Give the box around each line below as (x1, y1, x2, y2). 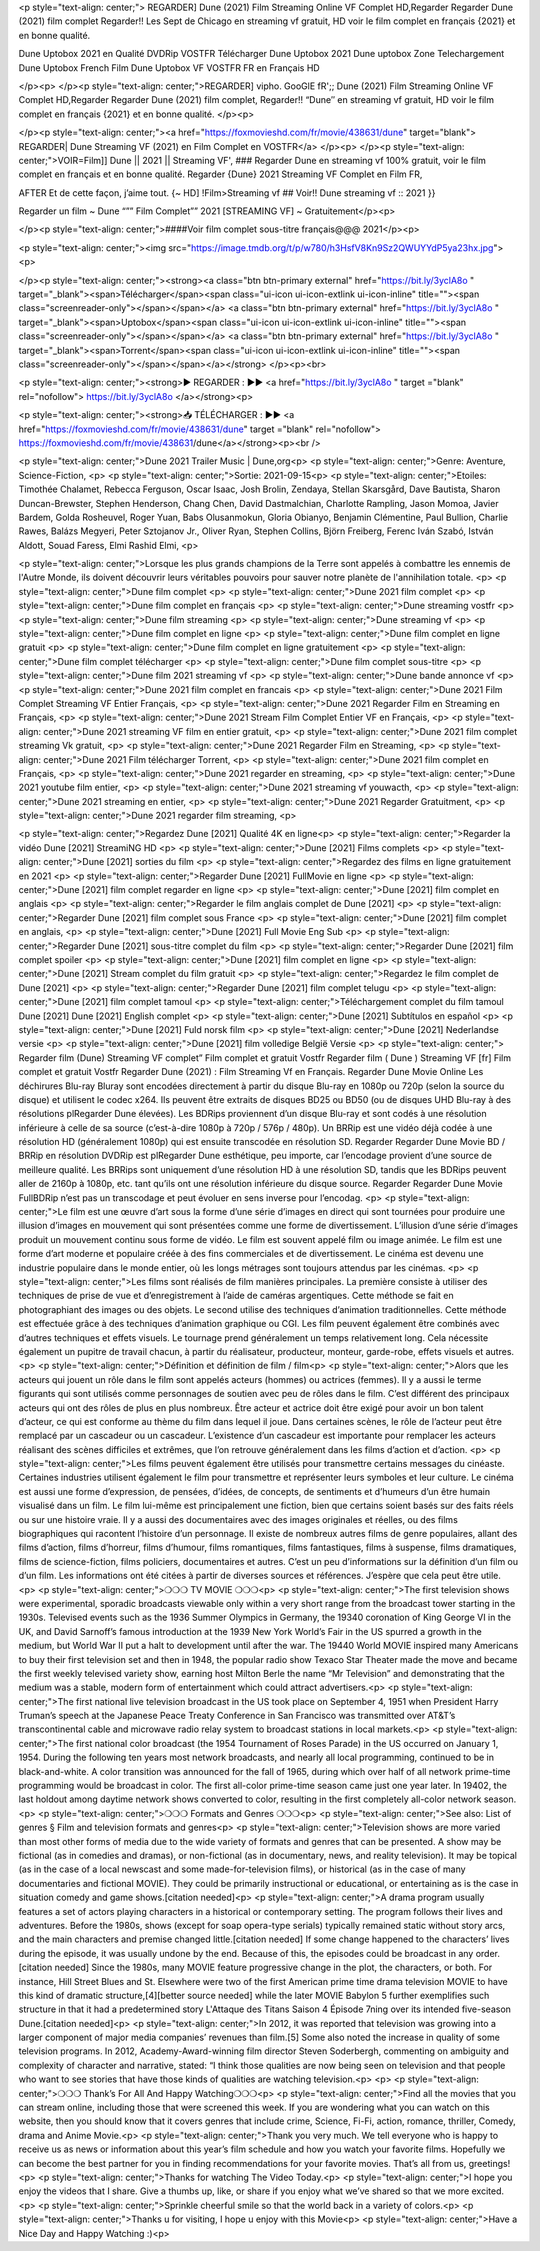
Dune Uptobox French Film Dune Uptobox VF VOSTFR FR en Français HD (18, 61, 320, 74)
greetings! (468, 2157, 511, 2169)
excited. (471, 2185, 505, 2197)
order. (475, 1947, 500, 1959)
